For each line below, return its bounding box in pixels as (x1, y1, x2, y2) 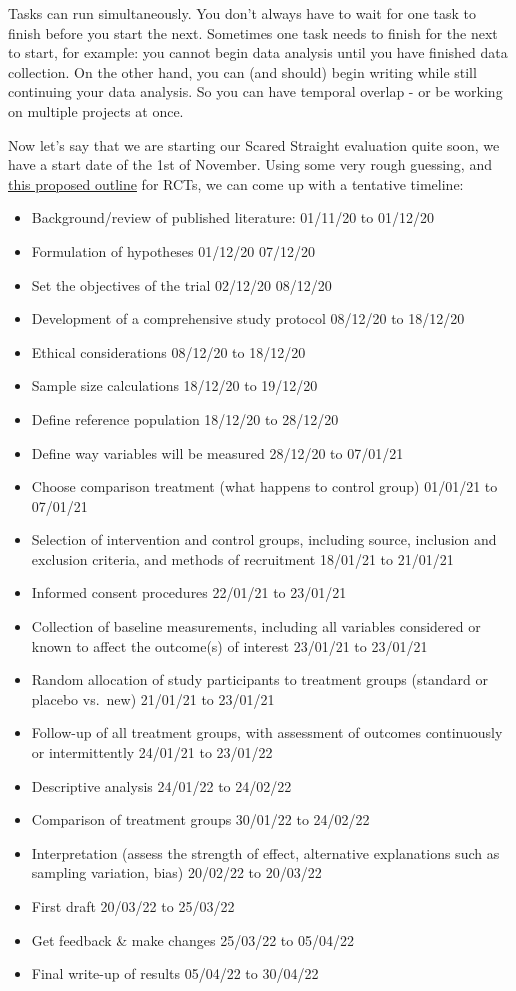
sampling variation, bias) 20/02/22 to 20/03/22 (31, 862, 322, 883)
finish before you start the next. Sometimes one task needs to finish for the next (8, 22, 498, 43)
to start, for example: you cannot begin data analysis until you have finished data (8, 42, 508, 63)
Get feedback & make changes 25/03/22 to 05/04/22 (31, 929, 354, 950)
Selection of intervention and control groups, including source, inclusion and (31, 529, 497, 550)
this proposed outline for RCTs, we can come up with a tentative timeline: (8, 173, 464, 194)
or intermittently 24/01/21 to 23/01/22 (31, 742, 273, 763)
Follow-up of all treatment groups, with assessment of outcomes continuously (31, 722, 503, 743)
